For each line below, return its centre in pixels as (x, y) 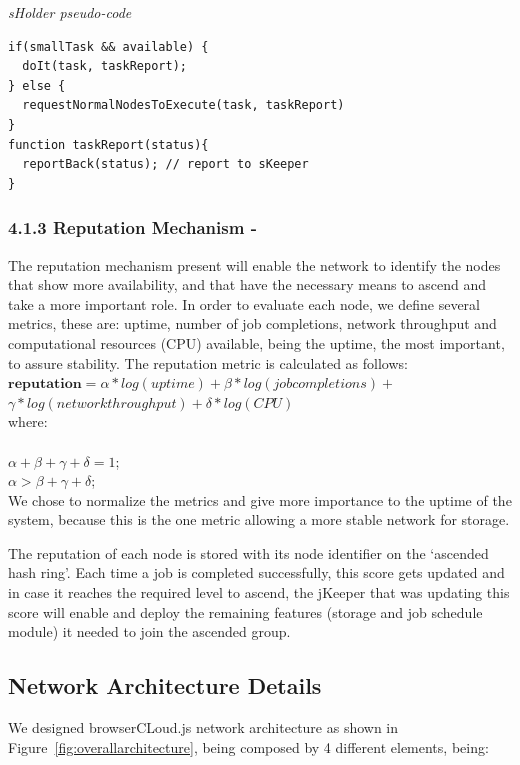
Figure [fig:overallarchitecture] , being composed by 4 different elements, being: (248, 746)
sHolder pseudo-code (70, 12)
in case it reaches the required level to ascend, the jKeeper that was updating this (259, 592)
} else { (37, 85)
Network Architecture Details (165, 685)
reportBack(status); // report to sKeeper (165, 164)
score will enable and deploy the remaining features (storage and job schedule (245, 611)
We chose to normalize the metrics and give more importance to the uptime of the (260, 499)
